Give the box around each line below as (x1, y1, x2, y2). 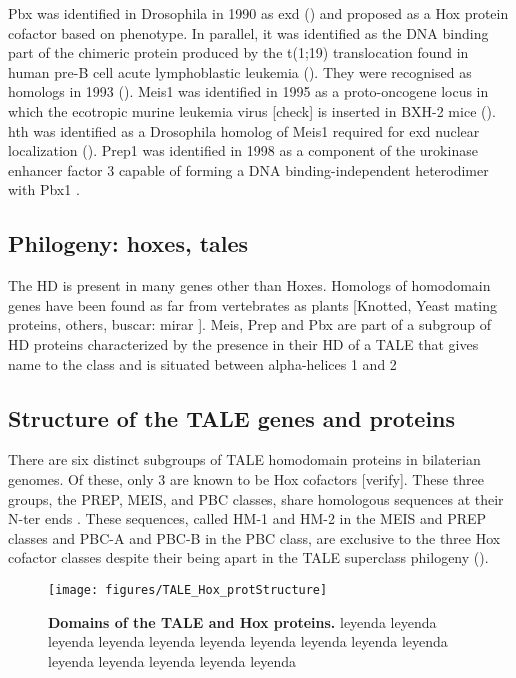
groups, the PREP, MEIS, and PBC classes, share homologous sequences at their (8, 488, 504, 509)
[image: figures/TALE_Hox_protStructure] (48, 582, 328, 597)
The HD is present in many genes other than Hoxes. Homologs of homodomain (8, 275, 491, 296)
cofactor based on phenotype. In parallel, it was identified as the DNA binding (8, 22, 489, 43)
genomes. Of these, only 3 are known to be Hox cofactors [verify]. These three (8, 468, 485, 489)
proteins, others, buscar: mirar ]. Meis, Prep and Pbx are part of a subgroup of (8, 314, 492, 335)
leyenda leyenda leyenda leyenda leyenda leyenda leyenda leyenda (48, 631, 448, 652)
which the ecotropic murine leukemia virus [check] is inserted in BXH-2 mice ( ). (8, 100, 496, 121)
